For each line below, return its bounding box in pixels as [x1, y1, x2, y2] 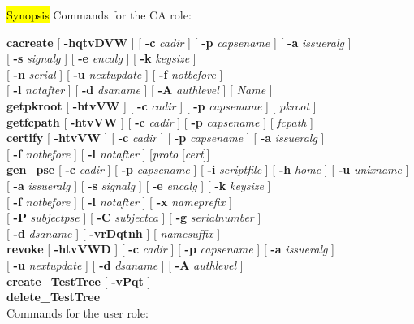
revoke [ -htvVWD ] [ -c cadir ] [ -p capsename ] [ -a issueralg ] [6, 240, 334, 257]
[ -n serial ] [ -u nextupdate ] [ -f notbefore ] [6, 65, 223, 82]
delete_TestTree [6, 288, 101, 305]
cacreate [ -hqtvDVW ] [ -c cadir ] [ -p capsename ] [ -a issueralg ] [6, 33, 351, 50]
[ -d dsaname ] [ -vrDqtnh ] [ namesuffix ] [6, 224, 221, 241]
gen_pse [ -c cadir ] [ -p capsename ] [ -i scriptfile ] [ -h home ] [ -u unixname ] [6, 161, 409, 178]
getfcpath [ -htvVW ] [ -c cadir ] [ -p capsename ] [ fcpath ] [6, 113, 313, 130]
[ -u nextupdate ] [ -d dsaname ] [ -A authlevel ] [6, 256, 244, 273]
